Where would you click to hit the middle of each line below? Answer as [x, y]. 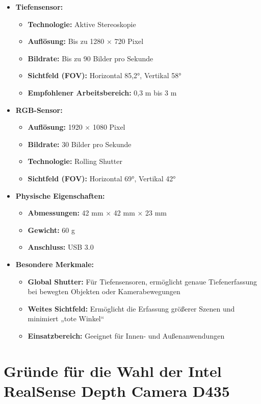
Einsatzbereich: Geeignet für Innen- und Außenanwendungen [126, 335]
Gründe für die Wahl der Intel [113, 371]
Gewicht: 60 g [51, 230]
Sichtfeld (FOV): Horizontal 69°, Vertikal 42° [102, 178]
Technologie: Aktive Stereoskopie [82, 24]
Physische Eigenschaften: [60, 195]
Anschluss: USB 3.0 [61, 247]
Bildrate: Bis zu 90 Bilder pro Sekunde [90, 58]
